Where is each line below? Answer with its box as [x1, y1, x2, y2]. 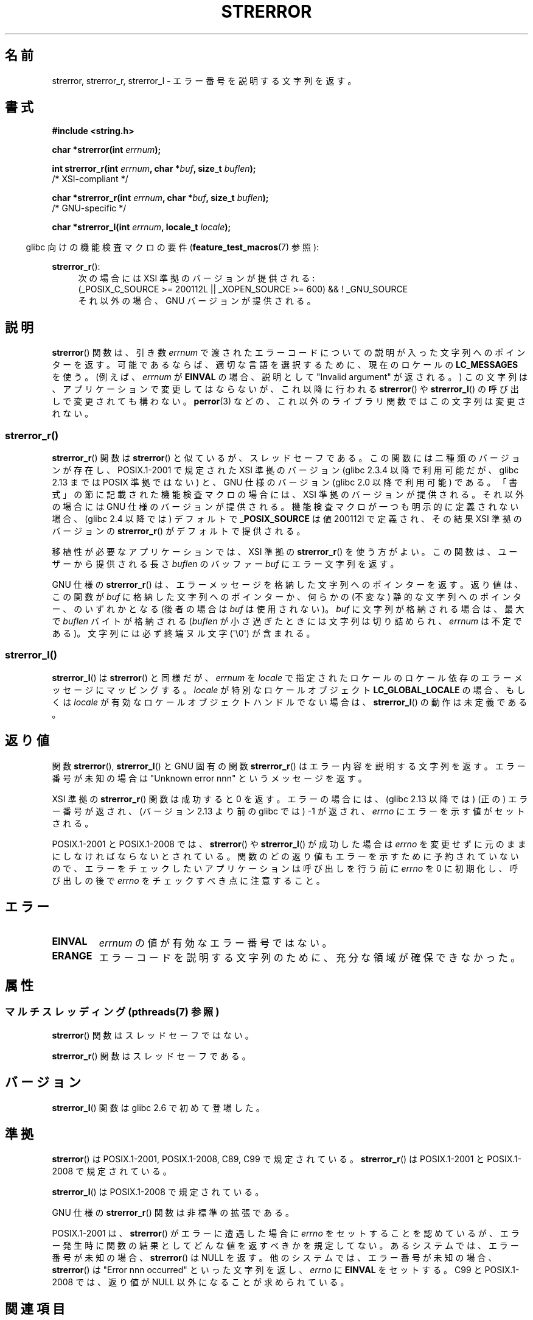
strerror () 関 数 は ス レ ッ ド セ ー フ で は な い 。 [52, 1029, 254, 1040]
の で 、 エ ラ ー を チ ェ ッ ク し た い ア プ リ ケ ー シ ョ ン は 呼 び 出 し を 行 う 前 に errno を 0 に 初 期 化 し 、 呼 [52, 863, 518, 874]
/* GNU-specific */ [52, 203, 127, 214]
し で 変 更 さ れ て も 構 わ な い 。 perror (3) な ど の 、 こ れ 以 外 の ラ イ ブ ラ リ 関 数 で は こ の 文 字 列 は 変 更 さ [52, 396, 526, 407]
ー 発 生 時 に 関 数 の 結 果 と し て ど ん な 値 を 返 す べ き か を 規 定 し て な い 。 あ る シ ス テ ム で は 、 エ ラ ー [52, 1240, 519, 1251]
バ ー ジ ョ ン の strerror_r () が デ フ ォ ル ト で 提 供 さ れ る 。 [52, 526, 305, 537]
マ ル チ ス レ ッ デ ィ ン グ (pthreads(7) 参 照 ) [5, 1006, 220, 1018]
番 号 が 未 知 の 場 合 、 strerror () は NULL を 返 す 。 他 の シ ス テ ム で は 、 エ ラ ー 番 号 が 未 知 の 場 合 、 [52, 1252, 497, 1263]
